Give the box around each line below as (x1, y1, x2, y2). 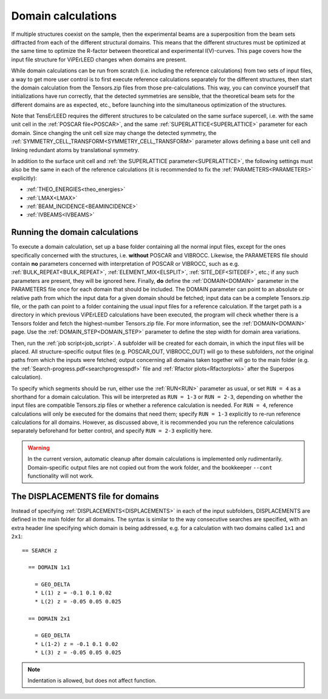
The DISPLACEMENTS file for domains (11, 491, 159, 501)
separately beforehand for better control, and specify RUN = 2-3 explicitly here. (11, 427, 213, 434)
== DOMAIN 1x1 (28, 564, 70, 571)
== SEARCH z (22, 547, 58, 554)
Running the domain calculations (11, 227, 139, 237)
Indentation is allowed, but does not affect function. (27, 676, 157, 684)
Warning (27, 444, 50, 451)
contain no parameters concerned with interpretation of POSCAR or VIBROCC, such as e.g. (11, 260, 239, 268)
